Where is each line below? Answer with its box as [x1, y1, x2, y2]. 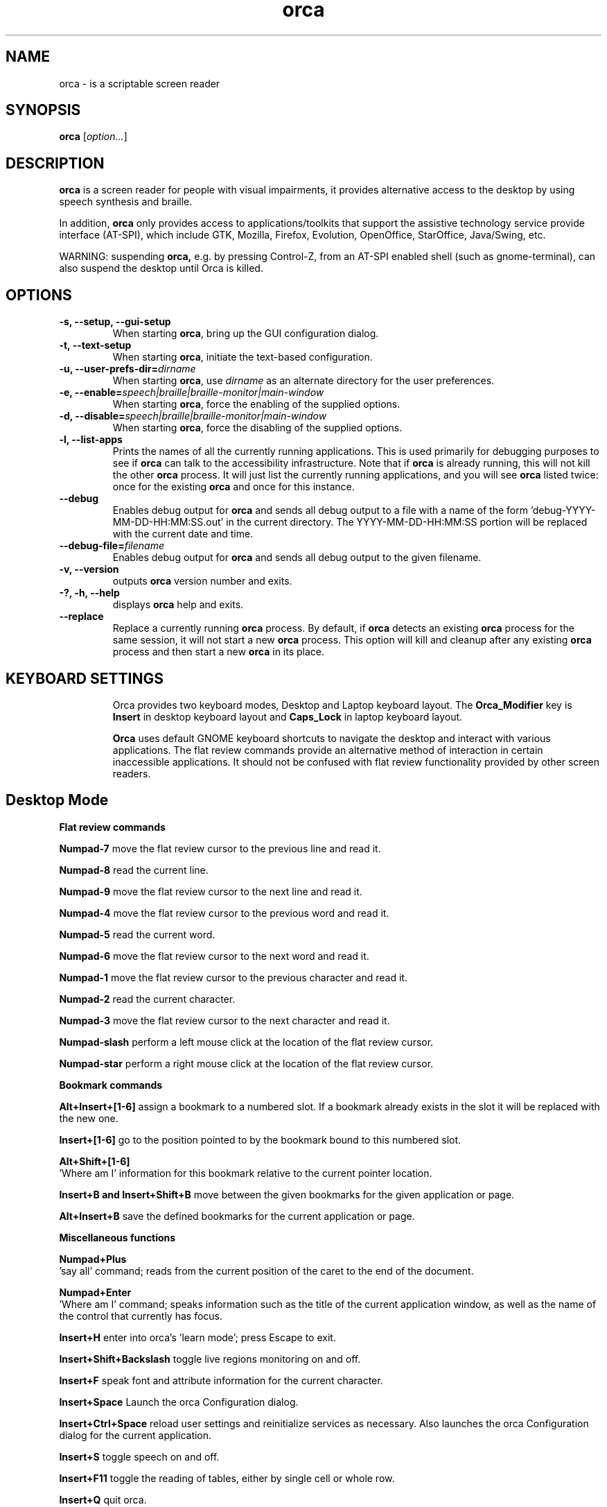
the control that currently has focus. [59, 1309, 223, 1322]
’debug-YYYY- [530, 504, 596, 517]
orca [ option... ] [59, 130, 127, 143]
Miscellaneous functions [59, 1231, 176, 1243]
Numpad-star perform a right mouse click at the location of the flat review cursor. [59, 1057, 434, 1069]
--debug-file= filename [59, 540, 164, 552]
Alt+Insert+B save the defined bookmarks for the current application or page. [59, 1209, 415, 1222]
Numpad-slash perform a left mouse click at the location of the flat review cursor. [59, 1035, 434, 1048]
